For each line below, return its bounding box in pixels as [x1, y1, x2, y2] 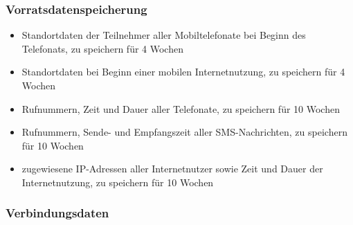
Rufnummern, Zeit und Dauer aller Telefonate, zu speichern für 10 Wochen [21, 101, 340, 116]
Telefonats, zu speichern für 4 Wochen [21, 41, 183, 55]
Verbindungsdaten [6, 204, 109, 222]
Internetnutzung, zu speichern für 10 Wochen [21, 174, 214, 189]
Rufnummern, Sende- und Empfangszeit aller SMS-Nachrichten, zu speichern [21, 125, 347, 139]
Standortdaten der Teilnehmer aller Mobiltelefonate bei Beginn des [21, 28, 306, 42]
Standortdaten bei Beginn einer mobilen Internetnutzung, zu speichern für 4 [21, 64, 345, 79]
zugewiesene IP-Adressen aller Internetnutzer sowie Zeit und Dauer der [21, 161, 323, 176]
